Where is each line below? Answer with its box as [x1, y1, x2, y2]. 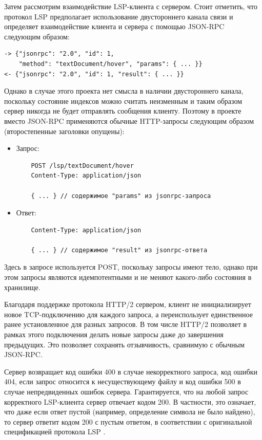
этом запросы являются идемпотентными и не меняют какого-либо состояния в [4, 272, 252, 282]
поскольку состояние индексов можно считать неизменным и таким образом [4, 95, 243, 106]
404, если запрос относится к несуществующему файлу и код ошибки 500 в [4, 376, 241, 387]
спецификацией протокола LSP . [4, 426, 106, 437]
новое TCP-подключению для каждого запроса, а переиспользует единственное [4, 309, 253, 319]
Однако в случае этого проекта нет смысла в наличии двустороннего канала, [4, 85, 244, 96]
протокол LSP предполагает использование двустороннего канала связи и [4, 11, 233, 21]
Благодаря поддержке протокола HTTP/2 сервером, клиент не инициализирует [4, 299, 251, 310]
